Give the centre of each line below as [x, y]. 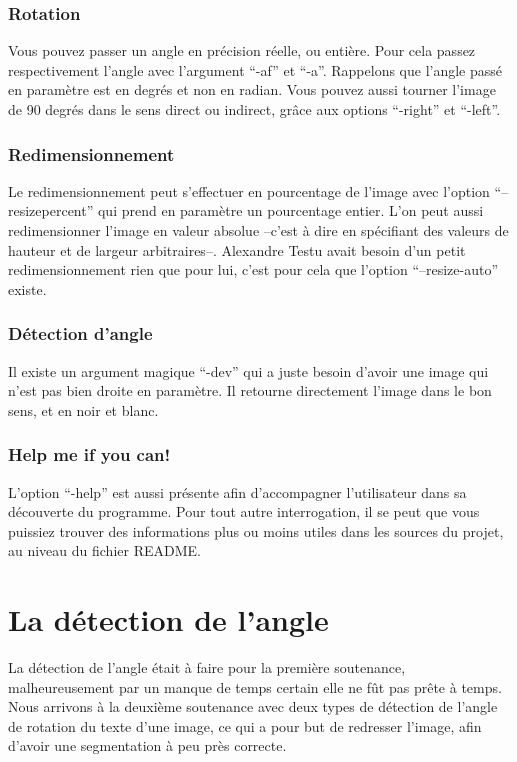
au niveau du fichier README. [104, 550]
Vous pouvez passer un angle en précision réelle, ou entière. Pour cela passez [242, 50]
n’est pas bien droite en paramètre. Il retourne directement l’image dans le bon [250, 390]
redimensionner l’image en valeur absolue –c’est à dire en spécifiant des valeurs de [258, 230]
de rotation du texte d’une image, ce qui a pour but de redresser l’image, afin [245, 725]
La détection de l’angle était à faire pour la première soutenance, [207, 667]
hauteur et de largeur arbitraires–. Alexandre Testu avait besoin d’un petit [237, 249]
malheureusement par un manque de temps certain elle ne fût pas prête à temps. [255, 686]
